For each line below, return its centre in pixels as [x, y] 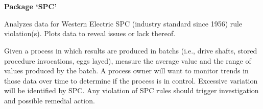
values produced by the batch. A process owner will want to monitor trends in [126, 71]
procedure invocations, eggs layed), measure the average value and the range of [128, 60]
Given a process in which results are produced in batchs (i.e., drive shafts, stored [131, 50]
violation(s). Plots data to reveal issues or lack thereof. [90, 33]
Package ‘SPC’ [30, 6]
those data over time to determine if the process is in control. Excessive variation [131, 80]
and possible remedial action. [50, 100]
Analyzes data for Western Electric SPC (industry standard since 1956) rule [123, 23]
